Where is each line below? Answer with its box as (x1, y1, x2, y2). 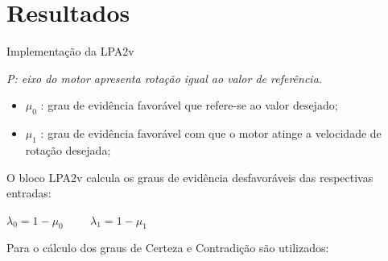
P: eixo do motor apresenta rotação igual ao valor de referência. (6, 69, 323, 86)
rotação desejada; (25, 141, 111, 158)
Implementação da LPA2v (6, 43, 134, 60)
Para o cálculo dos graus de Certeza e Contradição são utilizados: (6, 239, 329, 256)
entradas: (6, 184, 52, 201)
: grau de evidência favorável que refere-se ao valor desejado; (40, 97, 338, 114)
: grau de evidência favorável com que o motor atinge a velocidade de (40, 125, 382, 142)
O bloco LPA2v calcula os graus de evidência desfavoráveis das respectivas (6, 168, 374, 185)
